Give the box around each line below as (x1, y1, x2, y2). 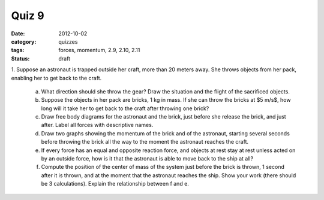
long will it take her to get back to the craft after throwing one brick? (41, 105, 209, 112)
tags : (11, 47, 25, 54)
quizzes (58, 38, 78, 45)
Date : (11, 30, 25, 37)
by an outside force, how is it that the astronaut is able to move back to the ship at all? (41, 155, 254, 162)
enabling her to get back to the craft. (11, 74, 102, 81)
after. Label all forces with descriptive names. (41, 122, 154, 129)
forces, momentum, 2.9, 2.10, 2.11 (58, 47, 140, 54)
